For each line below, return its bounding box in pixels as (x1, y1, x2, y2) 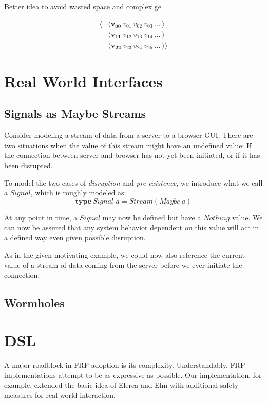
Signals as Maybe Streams (4, 106, 146, 122)
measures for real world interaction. (4, 390, 116, 400)
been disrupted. (4, 160, 53, 171)
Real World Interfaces (4, 70, 163, 91)
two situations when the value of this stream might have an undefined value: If (4, 139, 252, 150)
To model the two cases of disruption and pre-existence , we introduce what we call (4, 177, 263, 188)
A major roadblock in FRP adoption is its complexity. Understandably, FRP (4, 359, 245, 370)
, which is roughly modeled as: (30, 187, 126, 198)
